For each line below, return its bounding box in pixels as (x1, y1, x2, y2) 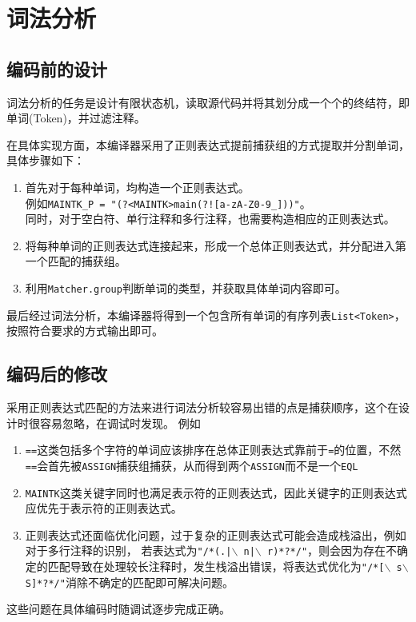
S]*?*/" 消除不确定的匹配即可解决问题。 (25, 573, 234, 590)
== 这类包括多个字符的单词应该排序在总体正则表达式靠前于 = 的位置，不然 (25, 441, 402, 458)
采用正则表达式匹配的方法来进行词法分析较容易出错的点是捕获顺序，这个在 (6, 399, 398, 416)
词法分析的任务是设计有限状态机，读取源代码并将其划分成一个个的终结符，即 (6, 94, 410, 110)
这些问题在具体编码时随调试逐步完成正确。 (6, 600, 230, 617)
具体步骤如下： (6, 152, 85, 169)
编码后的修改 (6, 361, 107, 386)
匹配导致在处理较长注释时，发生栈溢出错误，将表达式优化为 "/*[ (47, 558, 385, 575)
